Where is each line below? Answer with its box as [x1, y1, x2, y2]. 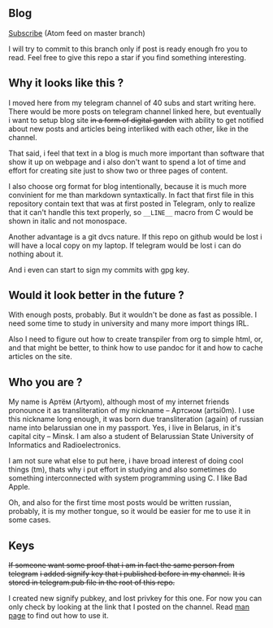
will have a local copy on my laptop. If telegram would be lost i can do [8, 240, 241, 250]
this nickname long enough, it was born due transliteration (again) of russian [8, 415, 264, 424]
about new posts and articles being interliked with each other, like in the [8, 124, 249, 134]
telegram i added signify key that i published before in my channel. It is [8, 569, 245, 579]
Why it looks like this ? [8, 77, 124, 90]
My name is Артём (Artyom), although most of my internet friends [8, 397, 230, 406]
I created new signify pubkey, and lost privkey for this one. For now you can [8, 594, 262, 604]
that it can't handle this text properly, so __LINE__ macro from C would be [8, 207, 253, 217]
